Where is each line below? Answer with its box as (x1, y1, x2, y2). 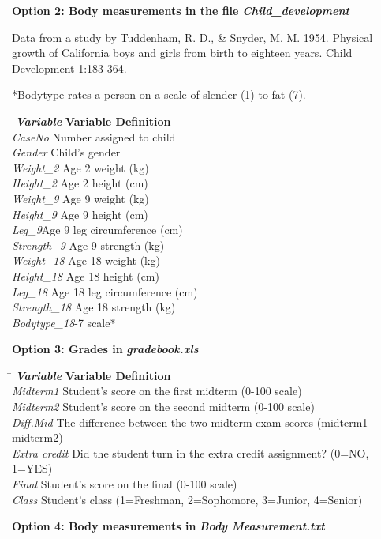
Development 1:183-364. (12, 59, 127, 76)
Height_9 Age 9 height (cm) (12, 205, 148, 222)
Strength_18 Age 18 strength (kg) (12, 299, 176, 315)
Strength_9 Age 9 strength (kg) (12, 236, 165, 253)
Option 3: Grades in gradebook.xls (12, 341, 199, 357)
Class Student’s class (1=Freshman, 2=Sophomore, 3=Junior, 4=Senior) (12, 491, 363, 507)
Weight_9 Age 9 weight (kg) (12, 190, 149, 206)
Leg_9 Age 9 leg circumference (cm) (12, 221, 183, 238)
